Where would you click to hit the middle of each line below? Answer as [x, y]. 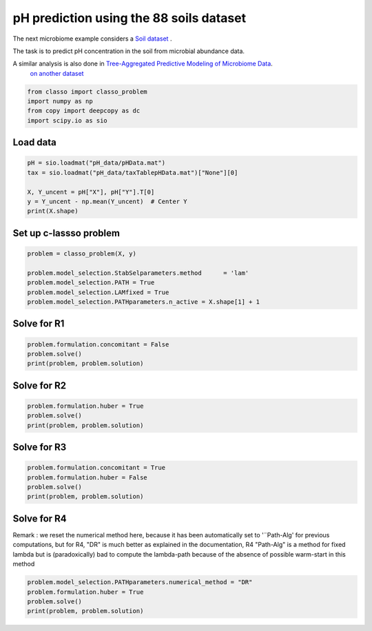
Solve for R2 [40, 385]
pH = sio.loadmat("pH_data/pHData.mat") [96, 163]
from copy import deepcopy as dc [84, 111]
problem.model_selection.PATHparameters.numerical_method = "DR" [140, 582]
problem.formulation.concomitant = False [98, 344]
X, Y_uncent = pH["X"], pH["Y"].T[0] [91, 192]
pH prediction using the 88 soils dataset [130, 18]
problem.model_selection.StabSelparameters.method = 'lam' [138, 273]
